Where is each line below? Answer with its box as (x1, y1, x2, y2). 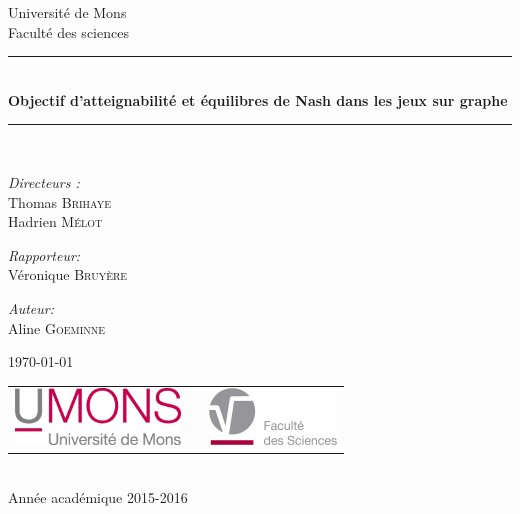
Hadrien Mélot (8, 211, 103, 232)
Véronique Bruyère (8, 264, 128, 285)
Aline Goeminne (8, 317, 106, 338)
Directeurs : (8, 171, 80, 192)
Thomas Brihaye (8, 191, 112, 212)
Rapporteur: (8, 244, 81, 265)
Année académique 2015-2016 (8, 486, 188, 507)
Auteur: (8, 297, 55, 318)
